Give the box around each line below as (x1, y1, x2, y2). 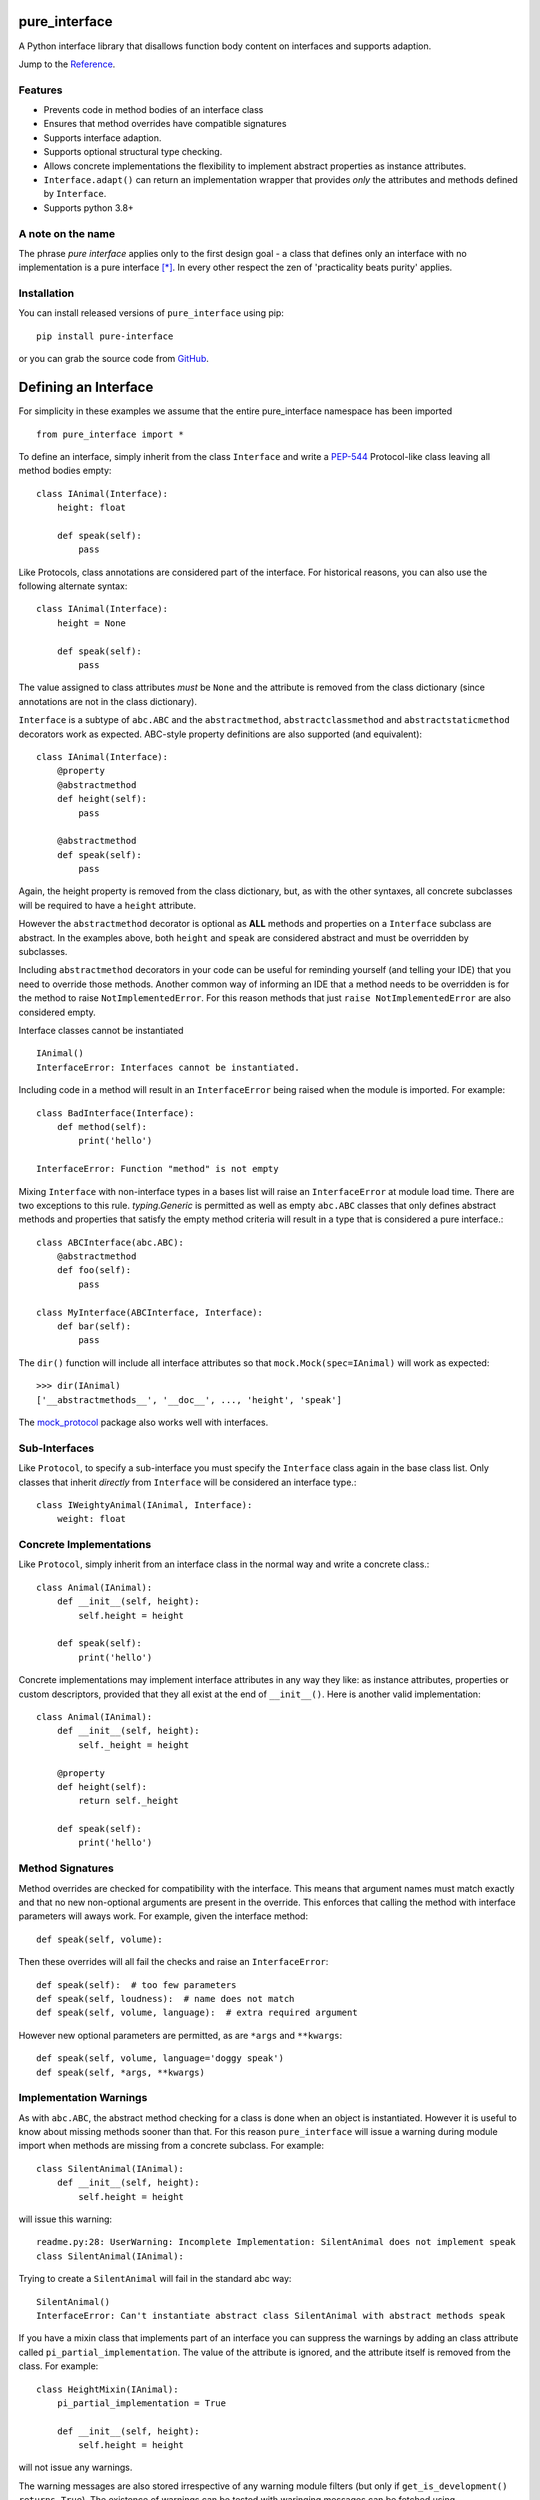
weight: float (56, 1513, 127, 1525)
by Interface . (43, 188, 107, 200)
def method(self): (56, 1121, 148, 1132)
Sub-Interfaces (18, 1441, 95, 1455)
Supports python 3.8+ (43, 201, 134, 214)
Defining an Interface (18, 379, 154, 396)
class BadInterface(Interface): (36, 1107, 195, 1119)
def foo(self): (56, 1265, 132, 1276)
